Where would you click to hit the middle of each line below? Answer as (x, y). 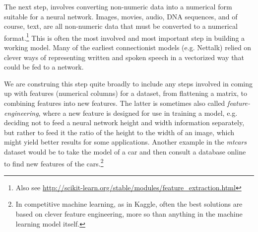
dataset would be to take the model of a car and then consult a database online (125, 151)
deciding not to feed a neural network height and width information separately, (124, 122)
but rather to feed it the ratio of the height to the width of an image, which (119, 132)
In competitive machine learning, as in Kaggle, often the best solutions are (129, 204)
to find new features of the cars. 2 (54, 162)
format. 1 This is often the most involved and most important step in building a (125, 37)
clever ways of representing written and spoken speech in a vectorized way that (124, 57)
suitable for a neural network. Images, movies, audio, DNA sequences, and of (121, 16)
